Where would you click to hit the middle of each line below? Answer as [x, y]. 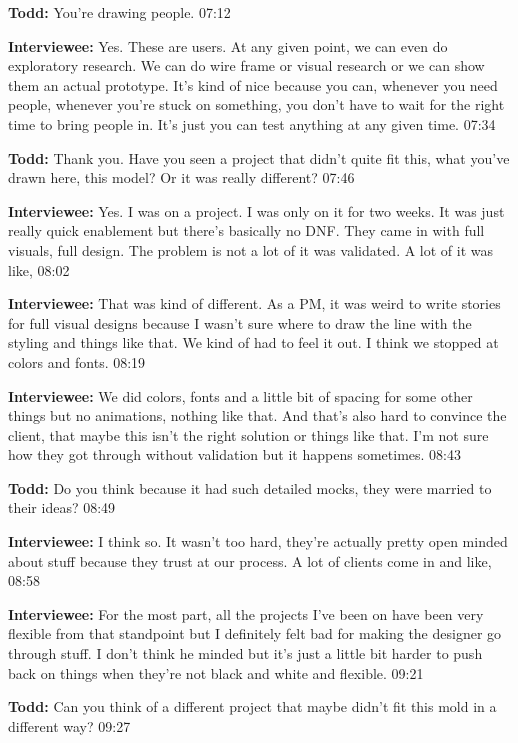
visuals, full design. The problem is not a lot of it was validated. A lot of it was [251, 249]
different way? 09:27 [69, 725]
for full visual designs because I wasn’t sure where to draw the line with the [240, 322]
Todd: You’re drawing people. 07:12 [119, 12]
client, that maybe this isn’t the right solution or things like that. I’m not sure [248, 434]
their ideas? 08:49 [62, 507]
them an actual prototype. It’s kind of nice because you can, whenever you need [253, 84]
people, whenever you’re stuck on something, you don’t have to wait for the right [256, 104]
